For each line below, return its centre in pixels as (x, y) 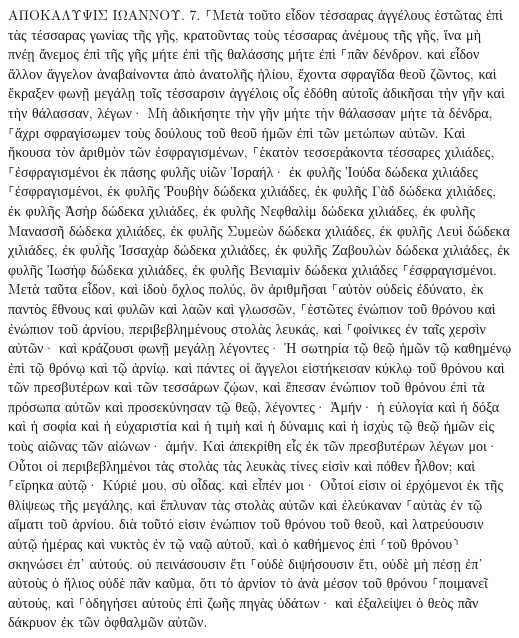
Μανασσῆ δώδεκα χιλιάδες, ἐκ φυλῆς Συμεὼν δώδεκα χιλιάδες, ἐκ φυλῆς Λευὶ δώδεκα (259, 229)
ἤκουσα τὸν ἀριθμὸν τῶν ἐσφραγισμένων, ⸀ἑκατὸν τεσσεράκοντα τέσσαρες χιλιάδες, (251, 151)
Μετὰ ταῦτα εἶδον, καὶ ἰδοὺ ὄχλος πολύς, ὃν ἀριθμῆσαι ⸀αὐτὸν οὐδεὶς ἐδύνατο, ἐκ (246, 288)
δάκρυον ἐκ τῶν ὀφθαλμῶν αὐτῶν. (108, 621)
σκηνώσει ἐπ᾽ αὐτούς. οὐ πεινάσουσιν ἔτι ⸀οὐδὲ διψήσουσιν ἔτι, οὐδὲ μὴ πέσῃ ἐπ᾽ (245, 562)
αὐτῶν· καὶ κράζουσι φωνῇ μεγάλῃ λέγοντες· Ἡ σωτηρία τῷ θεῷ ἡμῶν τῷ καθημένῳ (260, 347)
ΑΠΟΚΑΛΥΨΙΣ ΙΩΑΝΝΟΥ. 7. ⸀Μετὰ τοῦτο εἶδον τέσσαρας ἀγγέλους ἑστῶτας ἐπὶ (255, 14)
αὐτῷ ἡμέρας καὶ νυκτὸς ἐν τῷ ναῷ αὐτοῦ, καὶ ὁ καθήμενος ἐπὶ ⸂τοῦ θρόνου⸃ (234, 543)
